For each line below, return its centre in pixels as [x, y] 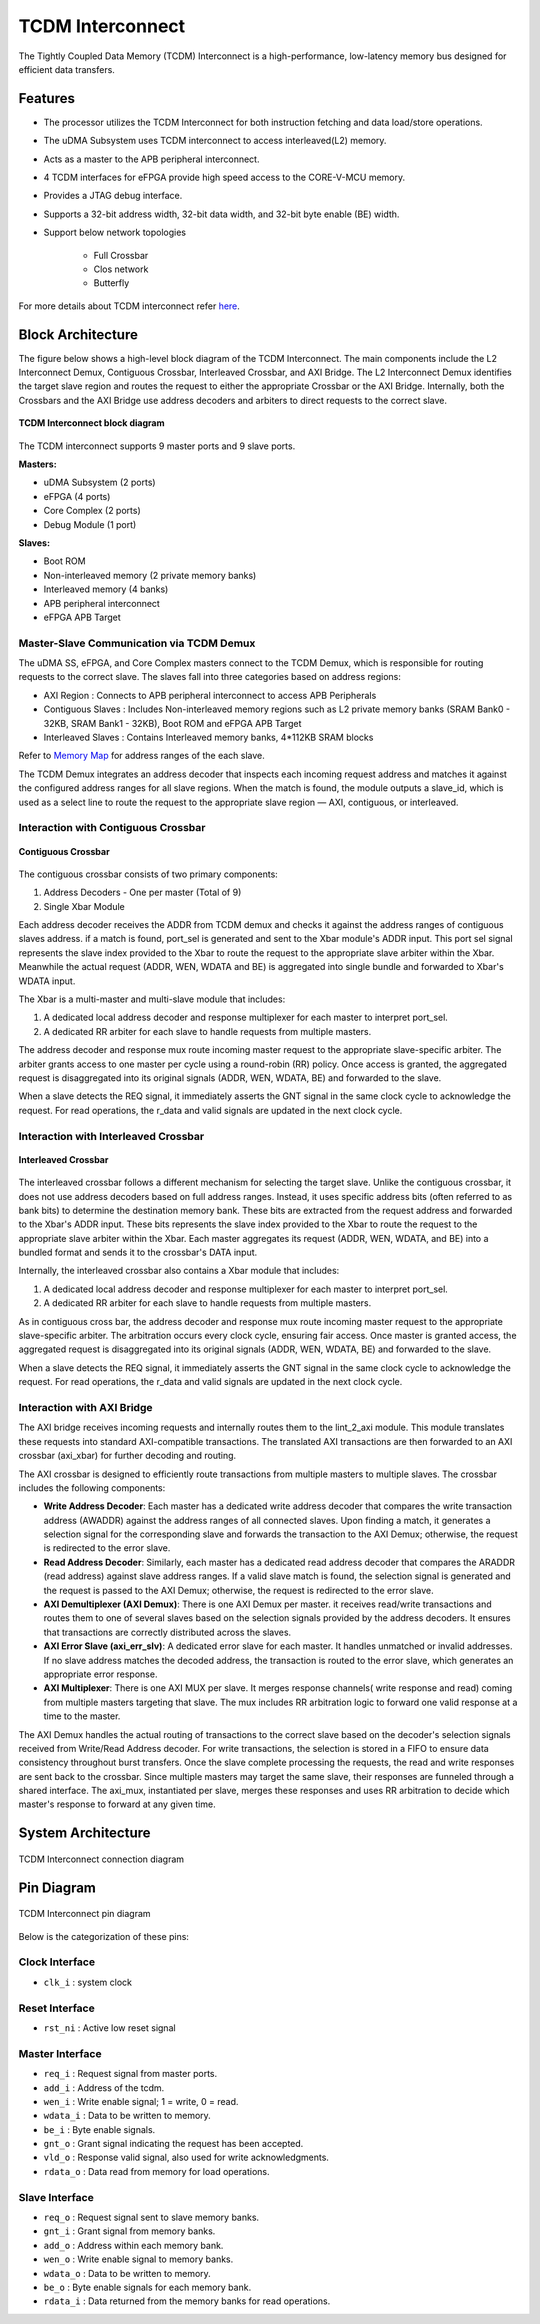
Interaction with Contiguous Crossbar [112, 828]
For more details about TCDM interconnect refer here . [129, 306]
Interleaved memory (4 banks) [106, 589]
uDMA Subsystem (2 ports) [99, 482]
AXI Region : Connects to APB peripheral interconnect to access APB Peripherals [210, 695]
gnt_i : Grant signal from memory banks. [129, 2231]
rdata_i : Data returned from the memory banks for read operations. [187, 2301]
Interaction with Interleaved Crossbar [111, 1136]
